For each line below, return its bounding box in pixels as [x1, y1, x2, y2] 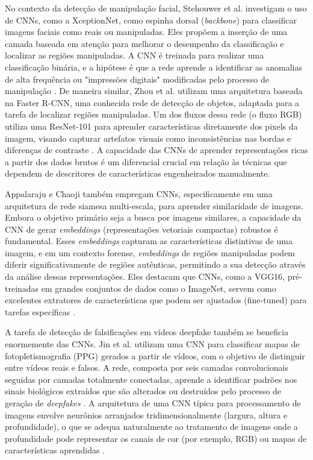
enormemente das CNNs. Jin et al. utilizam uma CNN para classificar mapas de [5, 338, 300, 350]
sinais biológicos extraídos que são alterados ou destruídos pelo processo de [5, 385, 282, 397]
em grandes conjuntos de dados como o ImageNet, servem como [41, 282, 276, 294]
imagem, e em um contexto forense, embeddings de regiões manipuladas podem [5, 246, 296, 259]
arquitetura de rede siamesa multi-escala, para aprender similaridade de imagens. [5, 199, 304, 212]
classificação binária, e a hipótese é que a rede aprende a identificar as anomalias [5, 60, 303, 73]
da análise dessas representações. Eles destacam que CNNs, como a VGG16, [5, 270, 285, 283]
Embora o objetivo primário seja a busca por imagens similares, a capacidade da [5, 211, 302, 224]
